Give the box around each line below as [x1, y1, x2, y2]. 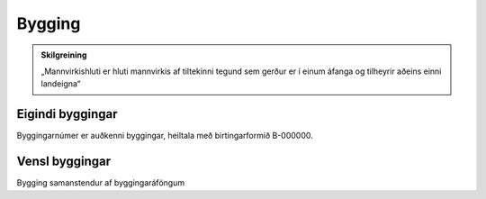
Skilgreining [40, 50, 87, 60]
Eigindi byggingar [16, 106, 118, 122]
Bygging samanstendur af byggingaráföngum [16, 177, 184, 188]
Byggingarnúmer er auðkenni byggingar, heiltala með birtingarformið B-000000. [16, 131, 314, 141]
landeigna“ [40, 78, 81, 89]
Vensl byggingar [16, 154, 112, 169]
